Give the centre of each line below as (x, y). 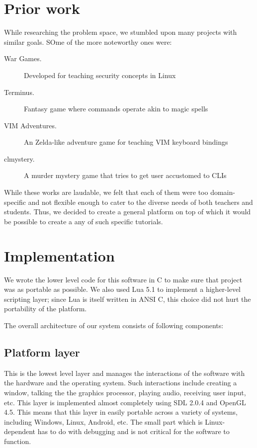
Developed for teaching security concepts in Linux (100, 75)
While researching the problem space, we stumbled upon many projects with (121, 32)
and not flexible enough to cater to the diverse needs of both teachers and (140, 202)
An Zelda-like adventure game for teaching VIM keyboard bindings (126, 142)
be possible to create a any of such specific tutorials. (84, 221)
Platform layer (42, 352)
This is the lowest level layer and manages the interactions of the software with (125, 373)
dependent (20, 431)
